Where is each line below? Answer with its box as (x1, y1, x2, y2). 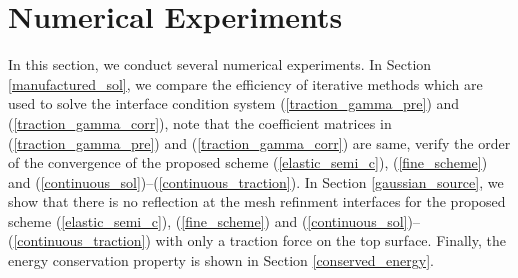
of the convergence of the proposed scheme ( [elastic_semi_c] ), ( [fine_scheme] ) (8, 152, 488, 173)
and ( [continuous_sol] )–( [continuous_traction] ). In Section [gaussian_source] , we (8, 171, 504, 192)
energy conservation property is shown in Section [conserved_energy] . (8, 250, 435, 271)
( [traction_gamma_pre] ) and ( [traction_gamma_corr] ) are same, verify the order (8, 132, 511, 153)
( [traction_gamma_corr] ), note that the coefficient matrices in (8, 112, 392, 133)
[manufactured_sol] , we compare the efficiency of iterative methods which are (8, 73, 483, 94)
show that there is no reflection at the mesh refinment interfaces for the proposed (8, 191, 506, 212)
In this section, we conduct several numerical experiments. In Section (8, 54, 432, 75)
